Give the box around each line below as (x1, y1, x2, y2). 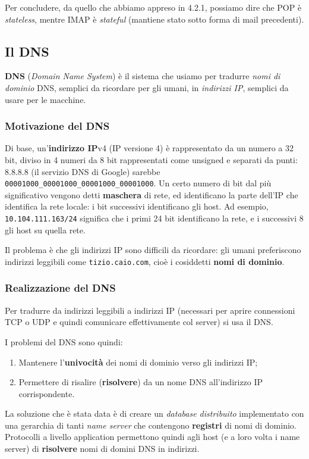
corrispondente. (18, 387, 75, 399)
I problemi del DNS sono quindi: (5, 335, 123, 348)
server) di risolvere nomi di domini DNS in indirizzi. (5, 442, 200, 455)
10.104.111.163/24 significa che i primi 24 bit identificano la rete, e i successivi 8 (5, 212, 304, 224)
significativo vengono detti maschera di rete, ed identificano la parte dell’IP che (5, 188, 298, 201)
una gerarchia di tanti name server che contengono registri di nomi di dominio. (5, 419, 297, 431)
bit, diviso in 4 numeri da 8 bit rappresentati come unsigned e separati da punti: (5, 153, 298, 166)
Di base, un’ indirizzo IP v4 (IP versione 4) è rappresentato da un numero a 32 (5, 142, 294, 154)
